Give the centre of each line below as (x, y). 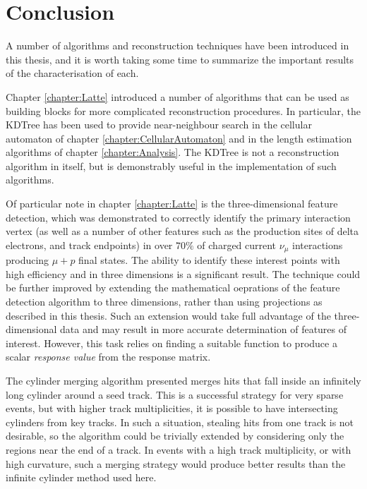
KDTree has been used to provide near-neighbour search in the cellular (159, 125)
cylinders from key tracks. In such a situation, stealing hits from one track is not (180, 422)
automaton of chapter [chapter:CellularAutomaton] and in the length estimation (179, 138)
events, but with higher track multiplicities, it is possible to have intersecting (172, 408)
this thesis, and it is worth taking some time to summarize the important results (180, 59)
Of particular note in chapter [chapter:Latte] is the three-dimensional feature (172, 204)
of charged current (237, 244)
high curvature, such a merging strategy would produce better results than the (176, 463)
